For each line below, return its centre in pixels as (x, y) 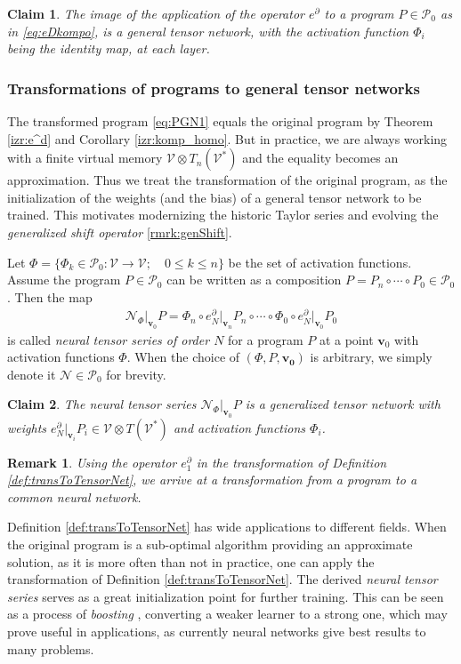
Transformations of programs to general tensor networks (214, 88)
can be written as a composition (254, 280)
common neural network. (74, 496)
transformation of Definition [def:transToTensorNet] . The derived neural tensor (222, 579)
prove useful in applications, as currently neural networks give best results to (217, 631)
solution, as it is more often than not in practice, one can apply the (191, 561)
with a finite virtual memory (85, 158)
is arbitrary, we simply (371, 357)
